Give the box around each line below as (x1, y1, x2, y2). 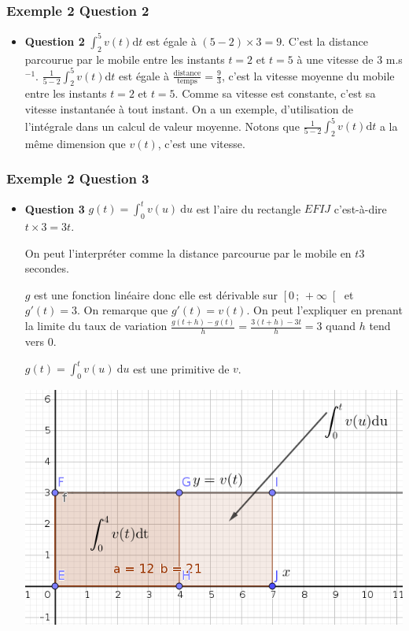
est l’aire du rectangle (196, 200, 301, 217)
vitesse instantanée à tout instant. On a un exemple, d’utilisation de (24, 101, 354, 117)
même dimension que (24, 135, 126, 151)
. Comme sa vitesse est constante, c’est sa (175, 85, 376, 102)
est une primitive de (133, 360, 230, 377)
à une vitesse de (297, 50, 374, 67)
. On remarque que (77, 302, 168, 318)
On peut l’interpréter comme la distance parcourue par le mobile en (24, 244, 352, 261)
